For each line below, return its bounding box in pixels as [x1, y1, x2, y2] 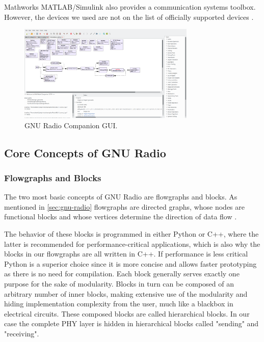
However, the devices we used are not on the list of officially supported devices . [4, 11, 254, 22]
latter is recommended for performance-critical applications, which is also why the [4, 238, 260, 249]
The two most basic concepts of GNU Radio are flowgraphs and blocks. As [4, 191, 237, 202]
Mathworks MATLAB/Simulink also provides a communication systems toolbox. [4, 2, 256, 12]
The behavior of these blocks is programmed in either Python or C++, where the [4, 228, 259, 239]
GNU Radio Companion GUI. [24, 120, 118, 130]
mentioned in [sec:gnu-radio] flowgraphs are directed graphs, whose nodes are [4, 201, 245, 212]
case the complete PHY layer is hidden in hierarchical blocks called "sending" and [4, 318, 259, 329]
